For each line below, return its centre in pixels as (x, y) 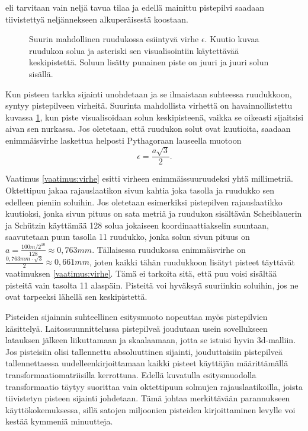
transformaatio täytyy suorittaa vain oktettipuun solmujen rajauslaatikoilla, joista (154, 386)
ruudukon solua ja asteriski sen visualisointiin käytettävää (134, 50)
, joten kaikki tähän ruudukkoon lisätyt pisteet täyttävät (192, 262)
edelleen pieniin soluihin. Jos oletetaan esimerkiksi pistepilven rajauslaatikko (144, 202)
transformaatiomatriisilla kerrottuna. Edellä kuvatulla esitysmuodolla (131, 374)
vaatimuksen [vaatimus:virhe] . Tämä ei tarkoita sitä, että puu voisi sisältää (141, 273)
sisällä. (41, 73)
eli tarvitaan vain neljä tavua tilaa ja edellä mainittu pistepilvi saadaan (135, 7)
